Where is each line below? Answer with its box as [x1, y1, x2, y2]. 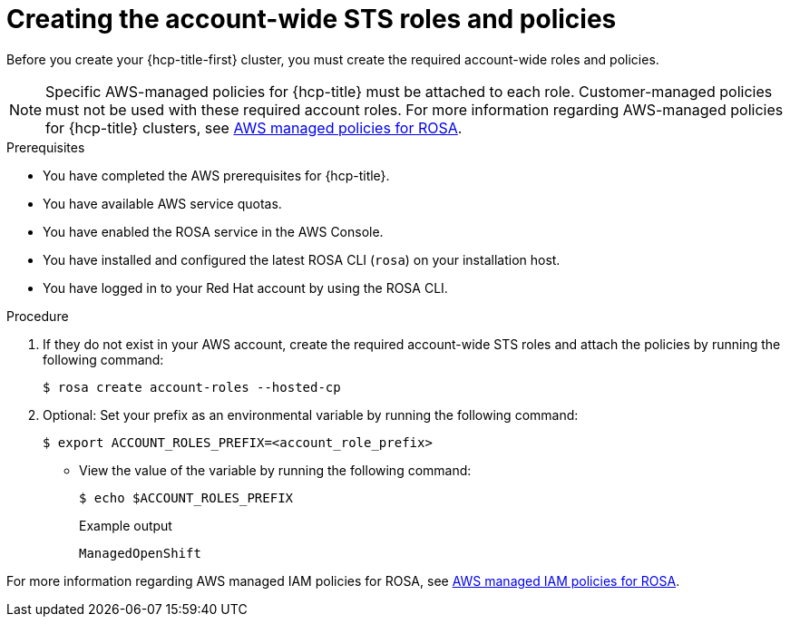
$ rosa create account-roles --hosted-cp [43, 379, 341, 395]
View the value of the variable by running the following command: [79, 462, 472, 478]
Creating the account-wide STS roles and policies [6, 4, 617, 34]
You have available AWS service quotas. [43, 195, 282, 211]
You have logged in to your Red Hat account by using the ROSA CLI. [43, 279, 448, 296]
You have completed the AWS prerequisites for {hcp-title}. [43, 167, 390, 183]
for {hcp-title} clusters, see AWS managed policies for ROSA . [45, 118, 463, 137]
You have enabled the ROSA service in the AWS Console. [43, 223, 384, 239]
